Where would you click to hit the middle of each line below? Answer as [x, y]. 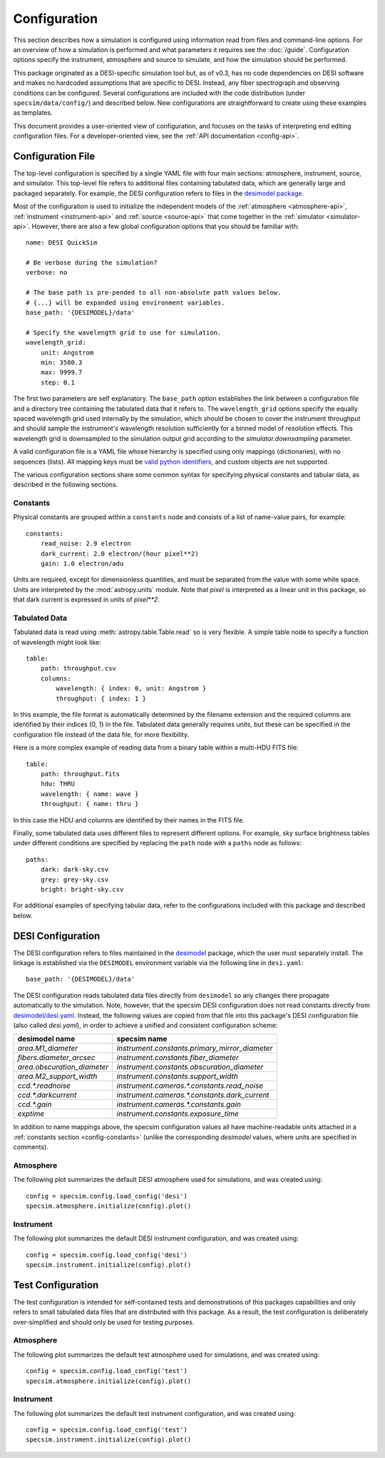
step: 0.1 [57, 382]
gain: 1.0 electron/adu [82, 564]
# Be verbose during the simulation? [92, 263]
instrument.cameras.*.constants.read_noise [190, 1086]
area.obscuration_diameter [63, 1067]
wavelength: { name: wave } [89, 794]
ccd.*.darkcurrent [47, 1095]
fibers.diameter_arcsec [56, 1058]
